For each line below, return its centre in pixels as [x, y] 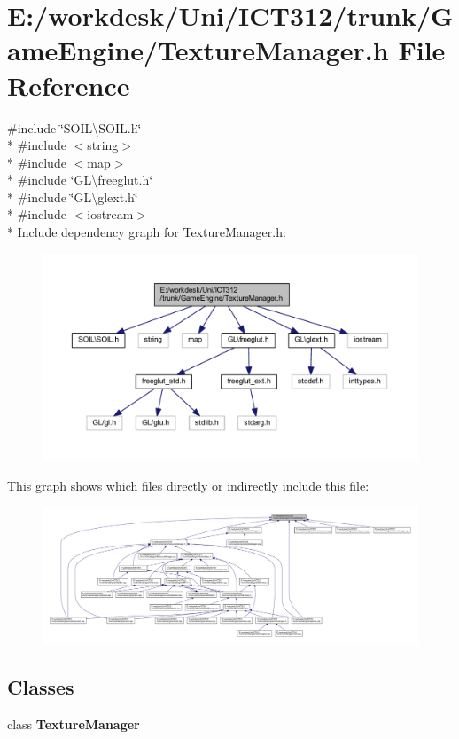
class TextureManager [74, 723]
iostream [110, 214]
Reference [69, 85]
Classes [41, 686]
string [103, 145]
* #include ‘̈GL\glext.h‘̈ [73, 197]
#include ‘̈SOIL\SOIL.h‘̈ [74, 127]
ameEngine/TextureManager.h [198, 50]
